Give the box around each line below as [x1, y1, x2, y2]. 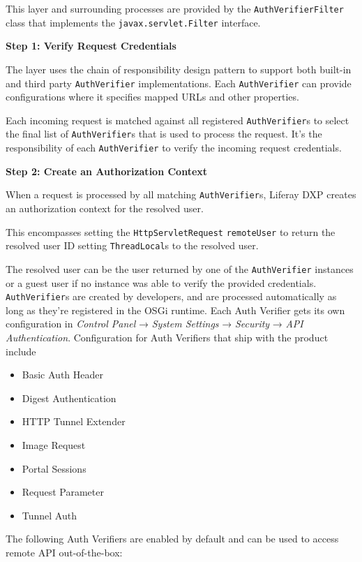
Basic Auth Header [22, 367, 103, 382]
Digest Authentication [22, 390, 116, 405]
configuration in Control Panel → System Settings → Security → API [6, 316, 303, 331]
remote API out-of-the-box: [6, 545, 123, 559]
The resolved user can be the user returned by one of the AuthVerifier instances [6, 261, 354, 276]
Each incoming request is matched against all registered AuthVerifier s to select [6, 112, 349, 127]
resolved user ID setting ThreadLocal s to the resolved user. [6, 238, 259, 253]
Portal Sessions [22, 461, 86, 475]
